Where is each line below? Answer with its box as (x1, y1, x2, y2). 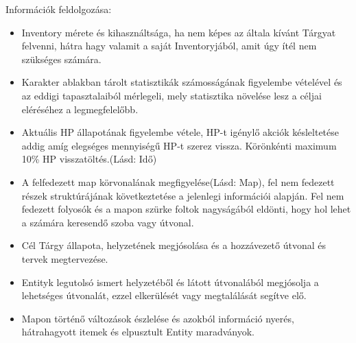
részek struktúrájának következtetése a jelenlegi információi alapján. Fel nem (21, 188, 344, 202)
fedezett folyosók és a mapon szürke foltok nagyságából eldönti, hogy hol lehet (21, 202, 351, 216)
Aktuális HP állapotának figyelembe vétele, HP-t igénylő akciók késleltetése (21, 125, 339, 139)
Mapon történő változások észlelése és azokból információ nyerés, (21, 311, 294, 325)
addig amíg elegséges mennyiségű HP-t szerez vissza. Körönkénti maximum (21, 138, 337, 152)
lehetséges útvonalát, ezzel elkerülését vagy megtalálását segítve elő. (21, 288, 307, 303)
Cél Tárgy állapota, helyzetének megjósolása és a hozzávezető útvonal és (21, 238, 327, 252)
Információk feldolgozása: (5, 2, 112, 16)
